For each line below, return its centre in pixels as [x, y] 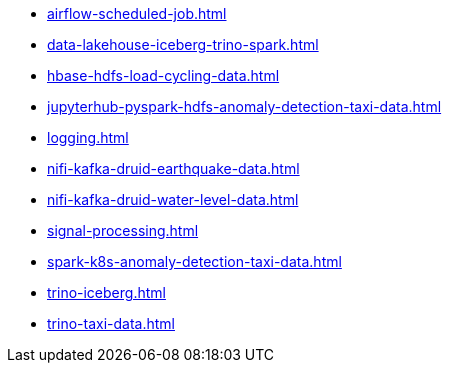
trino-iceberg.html [106, 292]
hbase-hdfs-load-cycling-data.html [163, 75]
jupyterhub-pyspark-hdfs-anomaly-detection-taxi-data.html [244, 106]
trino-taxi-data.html [111, 323]
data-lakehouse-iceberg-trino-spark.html [183, 44]
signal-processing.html [123, 230]
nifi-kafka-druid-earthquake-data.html [173, 168]
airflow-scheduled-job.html [137, 13]
